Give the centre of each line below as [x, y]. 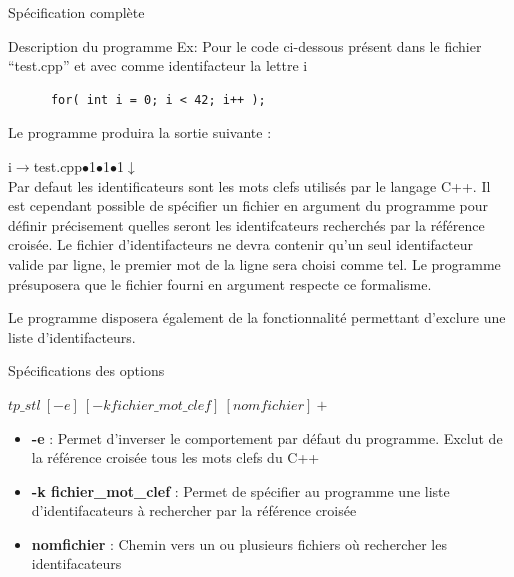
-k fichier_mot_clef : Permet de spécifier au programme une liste [240, 490]
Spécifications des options [86, 370]
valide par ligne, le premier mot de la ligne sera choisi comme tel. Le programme [254, 263]
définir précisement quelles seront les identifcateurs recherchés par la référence [246, 224]
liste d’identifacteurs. [72, 336]
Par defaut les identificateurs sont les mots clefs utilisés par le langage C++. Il [249, 185]
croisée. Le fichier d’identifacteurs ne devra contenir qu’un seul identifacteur [241, 244]
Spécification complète [76, 12]
